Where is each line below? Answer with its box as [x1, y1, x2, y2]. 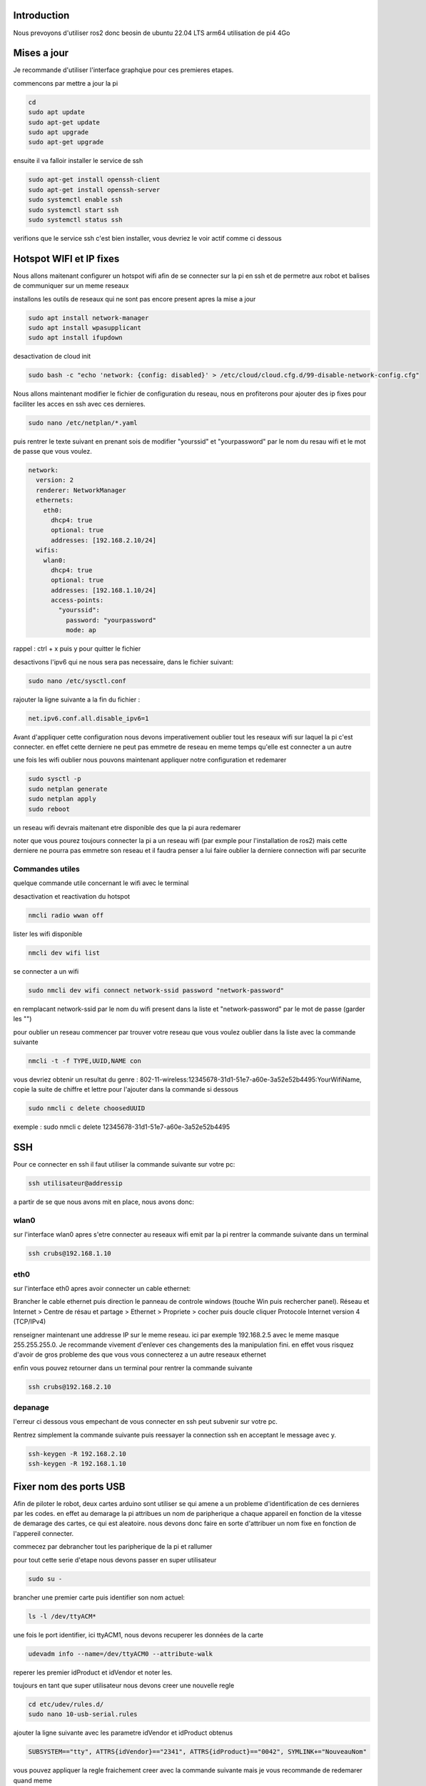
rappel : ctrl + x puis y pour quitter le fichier [13, 644, 141, 653]
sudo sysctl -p [28, 775, 81, 783]
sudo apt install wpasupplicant [28, 324, 142, 331]
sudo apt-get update [28, 118, 100, 126]
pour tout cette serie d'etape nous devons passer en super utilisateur [13, 1555, 217, 1564]
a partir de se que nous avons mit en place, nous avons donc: [13, 1197, 194, 1207]
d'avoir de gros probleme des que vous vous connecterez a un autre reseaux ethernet [13, 1350, 267, 1359]
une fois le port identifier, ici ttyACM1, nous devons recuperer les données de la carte [13, 1630, 264, 1639]
